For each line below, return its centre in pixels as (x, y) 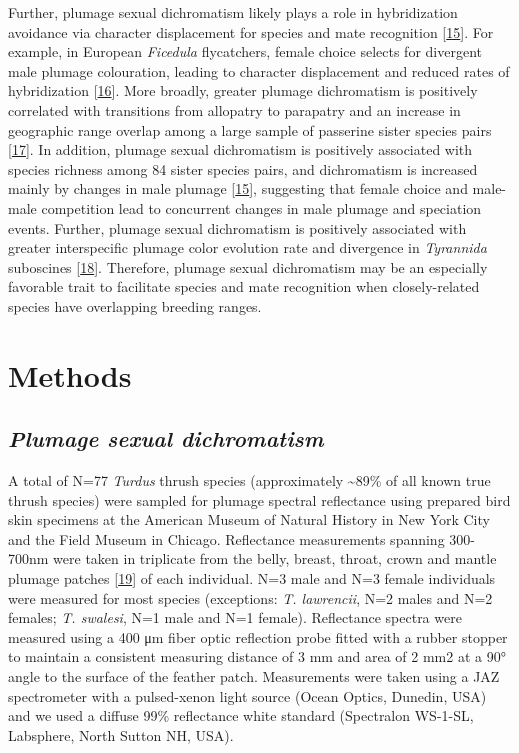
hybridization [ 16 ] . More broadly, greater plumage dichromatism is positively (243, 90)
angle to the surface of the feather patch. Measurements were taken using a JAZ (254, 676)
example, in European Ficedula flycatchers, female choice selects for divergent (245, 51)
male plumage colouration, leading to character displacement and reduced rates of (259, 70)
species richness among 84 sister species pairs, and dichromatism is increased (243, 168)
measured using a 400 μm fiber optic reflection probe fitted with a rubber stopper (258, 636)
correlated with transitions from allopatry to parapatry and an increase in (234, 109)
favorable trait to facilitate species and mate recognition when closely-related (244, 286)
